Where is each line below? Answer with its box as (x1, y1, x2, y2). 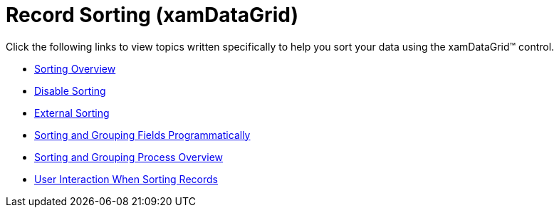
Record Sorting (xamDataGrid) (6, 3, 298, 27)
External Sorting (34, 106, 110, 119)
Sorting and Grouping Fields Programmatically (34, 128, 251, 141)
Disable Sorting (34, 84, 106, 97)
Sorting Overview (34, 62, 116, 75)
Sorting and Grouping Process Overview (34, 150, 224, 163)
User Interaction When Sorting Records (34, 172, 218, 185)
